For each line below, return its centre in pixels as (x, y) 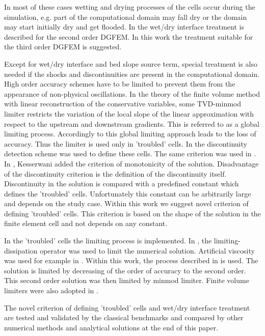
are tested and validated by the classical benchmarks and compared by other (124, 317)
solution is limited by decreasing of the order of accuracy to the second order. (125, 270)
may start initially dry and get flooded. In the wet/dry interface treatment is (124, 27)
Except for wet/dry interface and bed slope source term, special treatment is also (131, 63)
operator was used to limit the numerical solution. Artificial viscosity (147, 250)
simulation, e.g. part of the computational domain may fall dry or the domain (126, 17)
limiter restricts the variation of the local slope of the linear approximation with (129, 113)
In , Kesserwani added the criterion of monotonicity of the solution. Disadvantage (131, 163)
